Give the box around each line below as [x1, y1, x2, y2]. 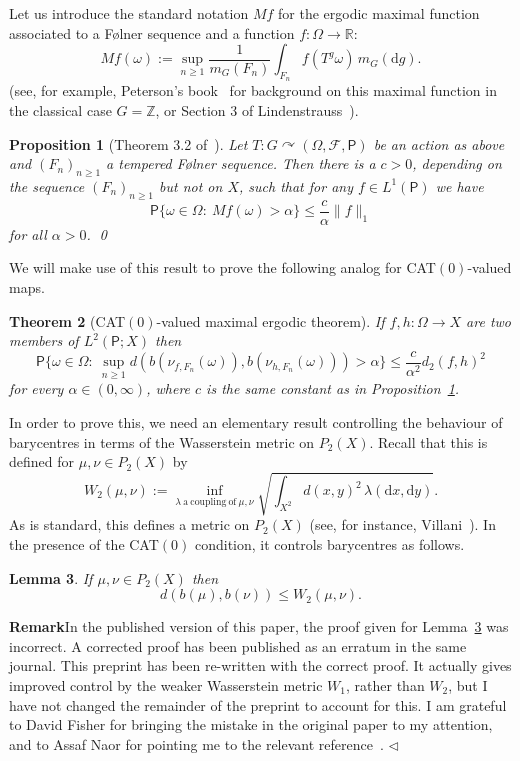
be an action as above [373, 133, 505, 154]
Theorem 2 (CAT [9, 310, 126, 331]
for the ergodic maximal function [278, 3, 480, 23]
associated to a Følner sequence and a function [9, 22, 295, 43]
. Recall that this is [369, 431, 488, 452]
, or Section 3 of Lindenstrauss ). [155, 99, 359, 120]
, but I [448, 674, 488, 695]
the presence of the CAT [9, 534, 159, 554]
